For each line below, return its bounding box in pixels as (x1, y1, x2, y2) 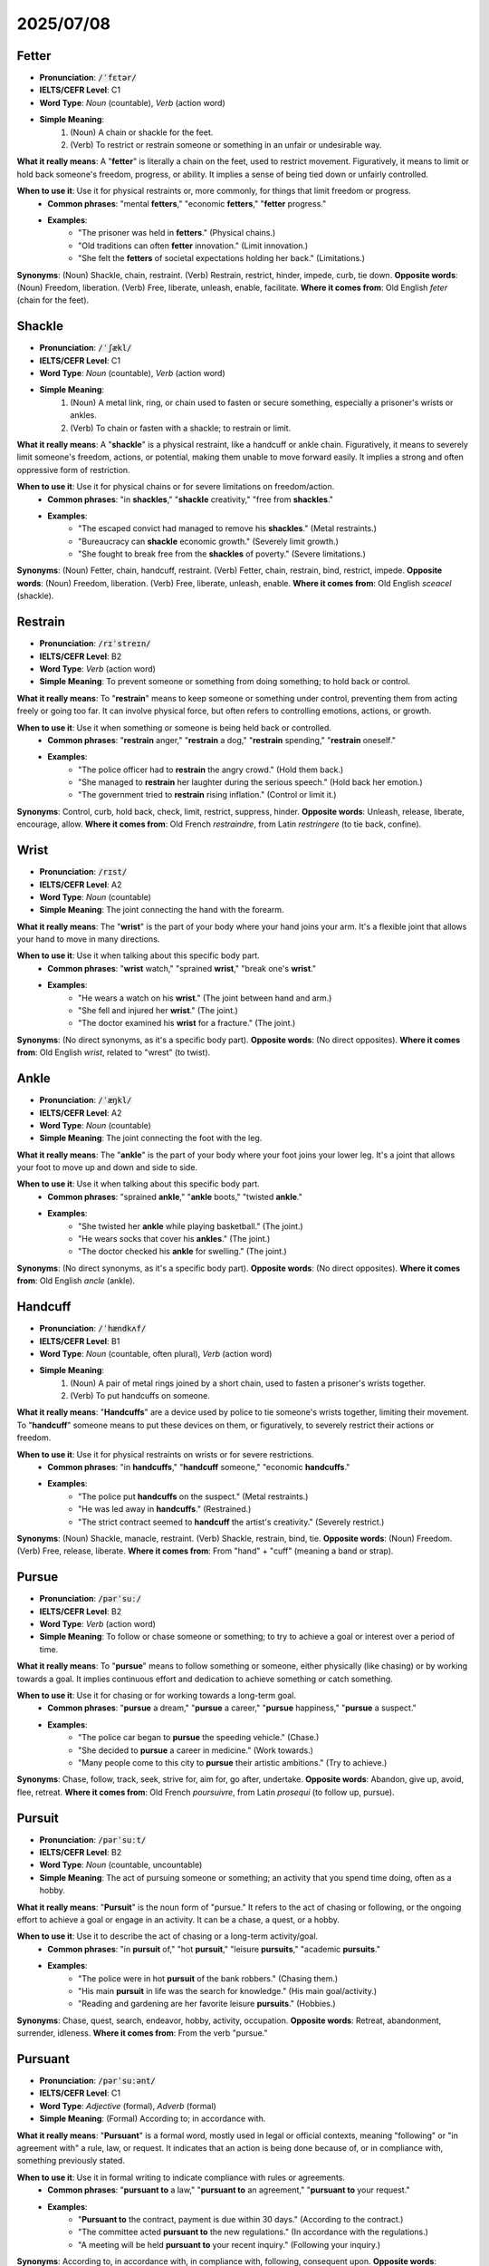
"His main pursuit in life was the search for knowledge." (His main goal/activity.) (78, 1985, 378, 1996)
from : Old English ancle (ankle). (16, 1275, 136, 1286)
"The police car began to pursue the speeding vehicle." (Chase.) (78, 1732, 320, 1743)
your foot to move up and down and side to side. (16, 1162, 198, 1173)
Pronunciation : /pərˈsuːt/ (39, 1834, 147, 1845)
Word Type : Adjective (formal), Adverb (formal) (39, 2100, 216, 2111)
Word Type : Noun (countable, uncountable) (39, 1859, 203, 1871)
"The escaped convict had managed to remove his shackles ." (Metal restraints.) (78, 523, 378, 534)
